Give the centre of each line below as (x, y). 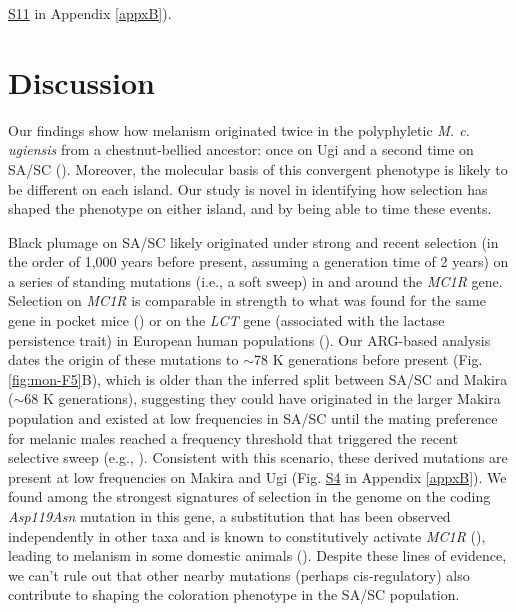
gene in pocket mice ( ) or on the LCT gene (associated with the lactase (226, 320)
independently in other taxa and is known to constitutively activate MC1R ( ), (247, 535)
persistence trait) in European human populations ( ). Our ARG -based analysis (249, 339)
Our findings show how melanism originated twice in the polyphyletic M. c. (239, 129)
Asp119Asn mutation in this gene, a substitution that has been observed (229, 516)
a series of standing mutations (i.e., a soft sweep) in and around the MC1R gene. (255, 280)
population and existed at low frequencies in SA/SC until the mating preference (253, 418)
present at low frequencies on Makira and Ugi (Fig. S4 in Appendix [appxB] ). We (257, 476)
